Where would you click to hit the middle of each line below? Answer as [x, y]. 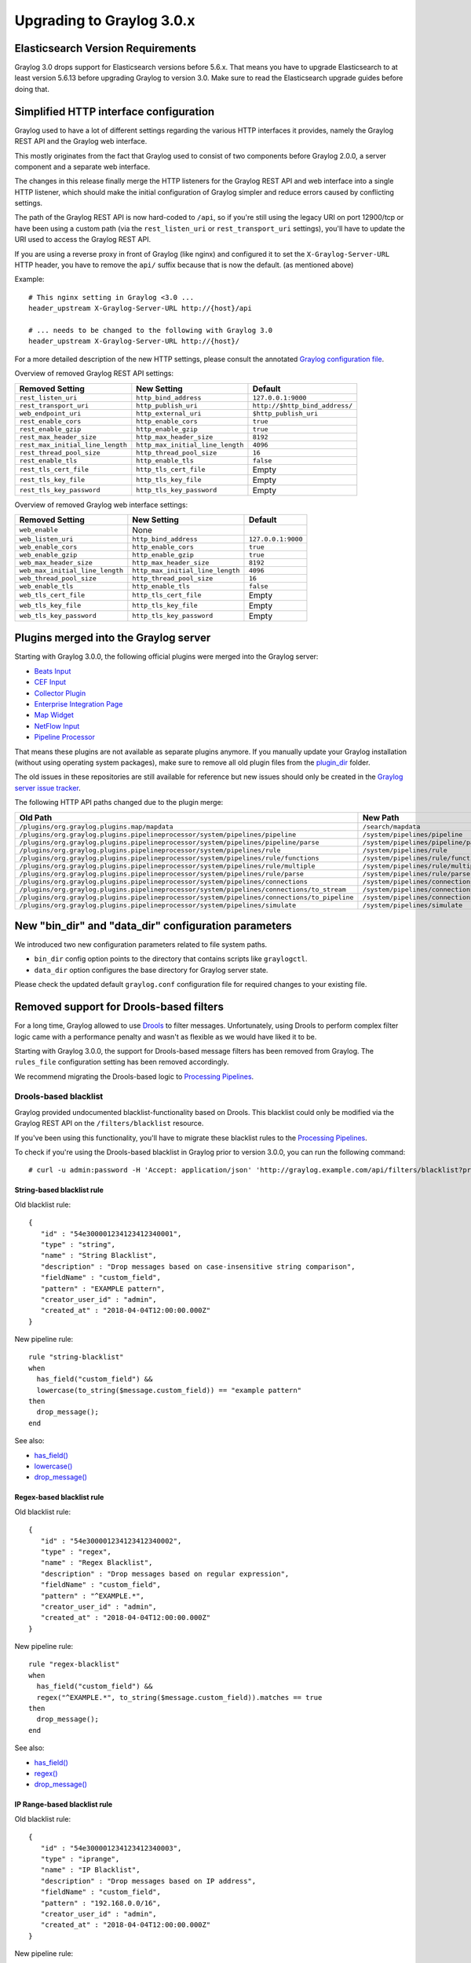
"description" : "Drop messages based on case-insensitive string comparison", [198, 1267]
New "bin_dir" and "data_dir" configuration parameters [153, 925]
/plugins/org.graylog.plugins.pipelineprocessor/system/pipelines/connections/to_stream [183, 889]
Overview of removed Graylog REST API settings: [94, 374]
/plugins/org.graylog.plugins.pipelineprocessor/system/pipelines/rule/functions [169, 858]
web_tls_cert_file [52, 596]
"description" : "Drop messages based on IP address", [148, 1881]
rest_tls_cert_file [54, 470]
